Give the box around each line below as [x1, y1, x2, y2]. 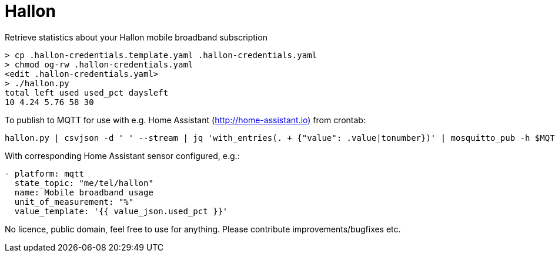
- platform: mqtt [5, 168, 84, 178]
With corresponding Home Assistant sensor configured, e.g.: [5, 150, 240, 161]
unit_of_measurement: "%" [14, 197, 134, 207]
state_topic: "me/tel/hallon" [14, 178, 153, 188]
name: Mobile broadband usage [14, 187, 153, 197]
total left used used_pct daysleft [5, 87, 169, 97]
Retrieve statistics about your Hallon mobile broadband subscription [5, 32, 268, 42]
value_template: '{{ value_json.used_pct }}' [14, 206, 228, 216]
